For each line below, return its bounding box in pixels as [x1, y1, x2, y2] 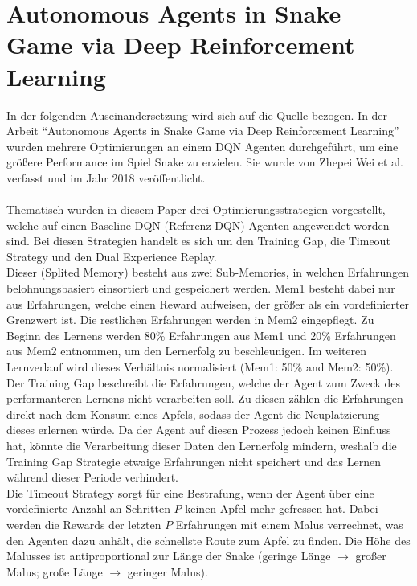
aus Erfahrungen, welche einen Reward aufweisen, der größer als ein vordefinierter [6, 295, 410, 312]
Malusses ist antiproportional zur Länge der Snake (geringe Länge [6, 547, 331, 564]
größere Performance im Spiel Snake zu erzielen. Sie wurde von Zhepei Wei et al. [6, 154, 403, 170]
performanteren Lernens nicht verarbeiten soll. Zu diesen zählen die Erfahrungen [6, 390, 403, 407]
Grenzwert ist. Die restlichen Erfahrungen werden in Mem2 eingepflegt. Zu [6, 311, 374, 328]
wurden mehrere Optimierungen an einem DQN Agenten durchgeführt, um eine [6, 137, 399, 154]
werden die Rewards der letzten [6, 515, 161, 532]
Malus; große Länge [6, 563, 103, 580]
